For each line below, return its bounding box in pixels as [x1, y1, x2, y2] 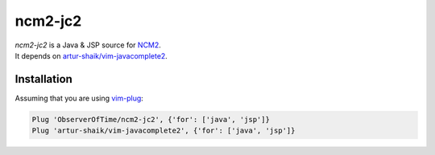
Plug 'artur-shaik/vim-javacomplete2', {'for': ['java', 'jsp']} [31, 126, 296, 136]
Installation [14, 72, 72, 86]
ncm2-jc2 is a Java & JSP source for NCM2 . [14, 40, 161, 50]
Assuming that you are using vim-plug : [14, 93, 144, 103]
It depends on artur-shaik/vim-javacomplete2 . [14, 51, 168, 60]
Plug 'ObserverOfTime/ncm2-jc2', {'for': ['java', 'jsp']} [31, 115, 270, 124]
